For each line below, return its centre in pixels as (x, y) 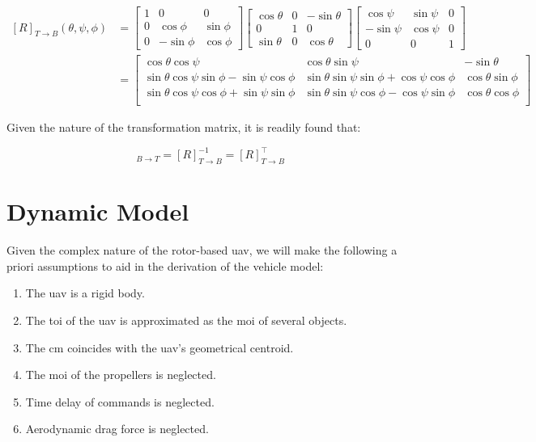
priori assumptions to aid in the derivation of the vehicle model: (165, 265)
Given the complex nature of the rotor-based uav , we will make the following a (202, 250)
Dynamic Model (98, 211)
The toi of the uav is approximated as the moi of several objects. (186, 320)
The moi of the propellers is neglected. (121, 375)
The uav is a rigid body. (85, 293)
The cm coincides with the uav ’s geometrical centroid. (160, 347)
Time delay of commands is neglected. (120, 401)
